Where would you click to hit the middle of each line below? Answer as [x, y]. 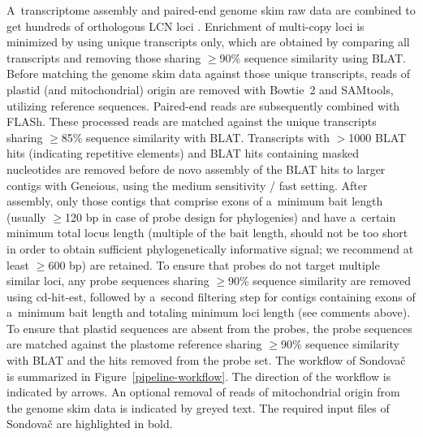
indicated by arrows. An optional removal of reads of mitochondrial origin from [203, 392]
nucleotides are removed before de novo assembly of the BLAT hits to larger [196, 169]
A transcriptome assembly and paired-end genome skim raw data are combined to [211, 10]
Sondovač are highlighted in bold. [90, 424]
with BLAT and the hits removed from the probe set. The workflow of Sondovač [206, 360]
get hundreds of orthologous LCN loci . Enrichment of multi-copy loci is [186, 26]
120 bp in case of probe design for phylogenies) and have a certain [231, 216]
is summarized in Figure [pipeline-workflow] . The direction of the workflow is [199, 376]
